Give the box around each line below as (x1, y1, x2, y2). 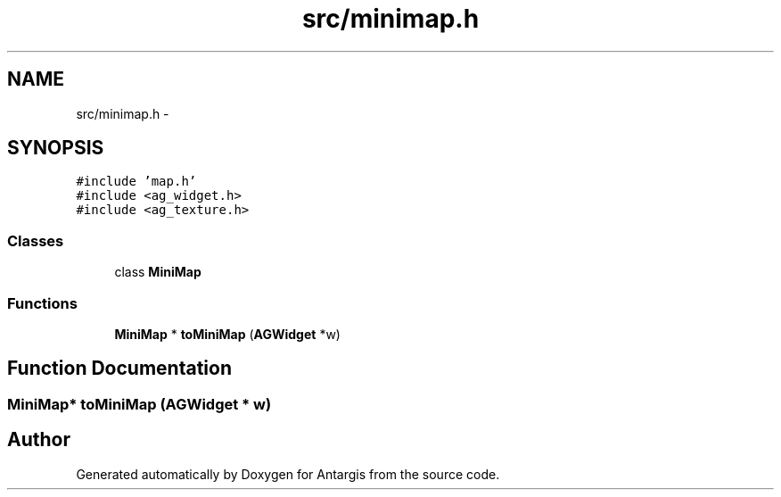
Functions (7, 294, 78, 312)
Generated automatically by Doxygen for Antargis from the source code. (76, 466, 500, 482)
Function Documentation (7, 357, 232, 380)
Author (7, 428, 70, 451)
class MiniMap (114, 264, 201, 280)
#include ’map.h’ (76, 174, 197, 189)
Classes (7, 231, 64, 250)
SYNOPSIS (7, 137, 104, 160)
